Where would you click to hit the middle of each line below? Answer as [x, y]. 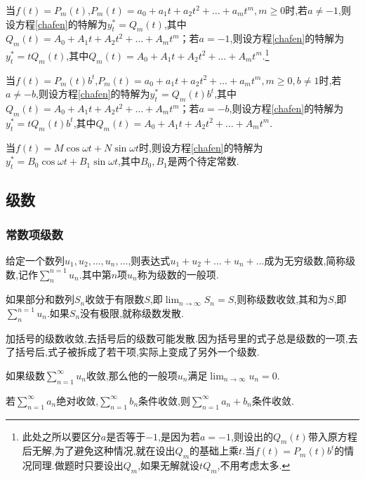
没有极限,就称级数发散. [132, 313]
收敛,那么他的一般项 [132, 375]
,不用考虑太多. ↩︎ [254, 465]
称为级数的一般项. [178, 274]
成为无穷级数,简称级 [310, 261]
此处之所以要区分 [61, 436]
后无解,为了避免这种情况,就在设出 [99, 451]
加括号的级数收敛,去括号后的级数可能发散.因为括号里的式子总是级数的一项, [177, 338]
